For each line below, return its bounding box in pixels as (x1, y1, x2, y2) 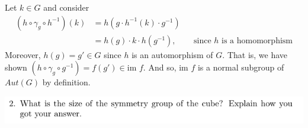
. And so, (143, 61, 177, 73)
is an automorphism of (131, 48, 213, 60)
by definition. (42, 76, 91, 88)
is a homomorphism (222, 36, 293, 45)
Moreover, (5, 48, 41, 60)
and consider (43, 1, 89, 13)
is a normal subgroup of (197, 61, 284, 73)
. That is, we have (222, 48, 288, 60)
